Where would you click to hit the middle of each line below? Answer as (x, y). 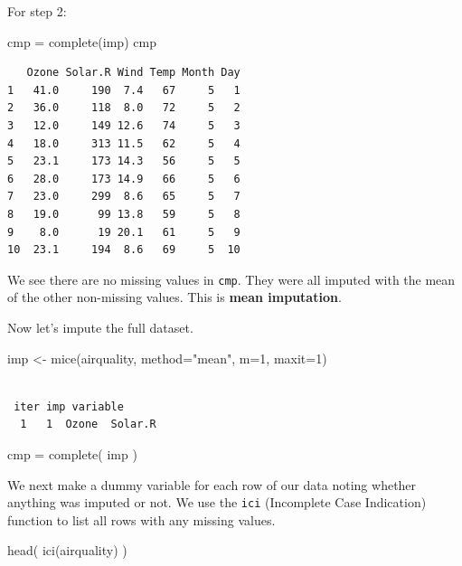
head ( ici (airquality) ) (67, 550)
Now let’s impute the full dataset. (100, 327)
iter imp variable (69, 406)
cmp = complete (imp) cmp (82, 41)
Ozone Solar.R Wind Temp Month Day (133, 73)
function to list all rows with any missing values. (141, 519)
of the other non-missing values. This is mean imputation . (174, 297)
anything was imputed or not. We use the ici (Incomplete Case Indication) (217, 502)
